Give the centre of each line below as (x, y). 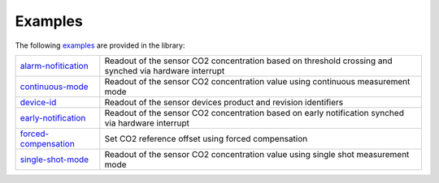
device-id (38, 102)
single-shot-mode (54, 160)
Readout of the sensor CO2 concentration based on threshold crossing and (248, 61)
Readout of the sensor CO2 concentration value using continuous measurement (257, 81)
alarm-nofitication (54, 66)
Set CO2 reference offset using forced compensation (206, 138)
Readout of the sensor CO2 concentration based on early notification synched (254, 113)
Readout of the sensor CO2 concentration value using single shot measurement (257, 154)
